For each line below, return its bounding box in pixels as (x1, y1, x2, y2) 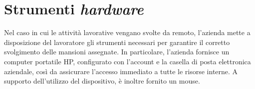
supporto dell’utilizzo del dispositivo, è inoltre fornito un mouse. (4, 76, 200, 86)
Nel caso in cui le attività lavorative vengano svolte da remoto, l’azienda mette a (4, 27, 251, 38)
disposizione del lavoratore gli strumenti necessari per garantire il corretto (4, 37, 230, 47)
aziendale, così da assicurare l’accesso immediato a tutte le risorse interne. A (4, 66, 238, 76)
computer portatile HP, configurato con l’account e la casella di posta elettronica (4, 56, 251, 66)
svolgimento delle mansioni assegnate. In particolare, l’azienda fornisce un (4, 46, 230, 57)
